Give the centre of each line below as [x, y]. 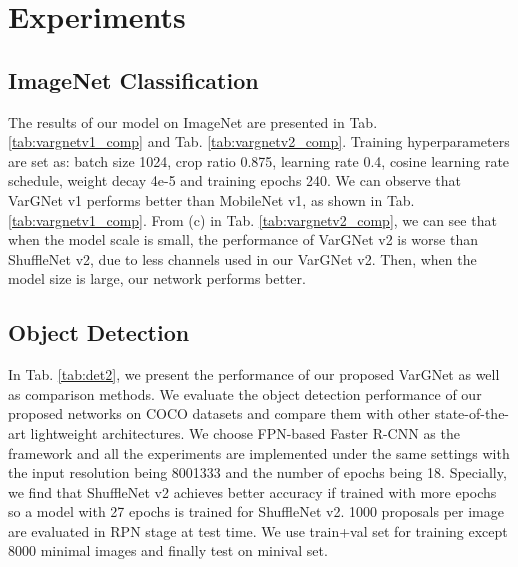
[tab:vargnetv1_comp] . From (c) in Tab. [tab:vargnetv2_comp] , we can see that [252, 219]
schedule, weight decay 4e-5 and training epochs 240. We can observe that [234, 180]
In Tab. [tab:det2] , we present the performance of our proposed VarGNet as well [254, 374]
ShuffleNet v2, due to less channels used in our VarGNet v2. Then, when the [242, 258]
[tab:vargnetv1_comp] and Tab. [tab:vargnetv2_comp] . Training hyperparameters [259, 141]
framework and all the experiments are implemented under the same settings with [259, 452]
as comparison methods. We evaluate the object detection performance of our [245, 393]
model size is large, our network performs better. [157, 278]
